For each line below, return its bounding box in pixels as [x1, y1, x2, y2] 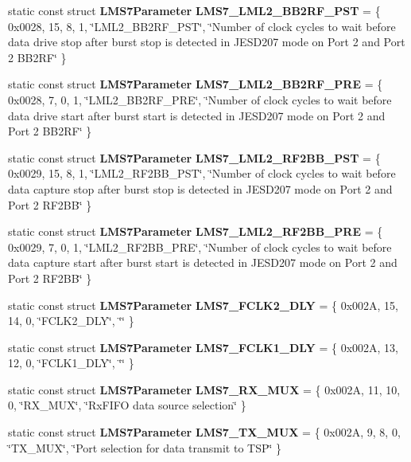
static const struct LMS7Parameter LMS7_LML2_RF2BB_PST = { [8, 149, 381, 166]
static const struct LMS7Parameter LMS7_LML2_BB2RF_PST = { [8, 2, 381, 18]
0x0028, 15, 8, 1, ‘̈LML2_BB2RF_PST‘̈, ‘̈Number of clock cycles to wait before [8, 18, 396, 34]
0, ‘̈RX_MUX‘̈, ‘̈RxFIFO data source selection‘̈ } [8, 397, 246, 413]
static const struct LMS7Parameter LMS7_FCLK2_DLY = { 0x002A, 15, [8, 296, 398, 313]
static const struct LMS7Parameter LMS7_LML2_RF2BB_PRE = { [8, 223, 383, 240]
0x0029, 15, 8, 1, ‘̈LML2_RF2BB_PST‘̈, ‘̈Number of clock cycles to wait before [8, 165, 396, 182]
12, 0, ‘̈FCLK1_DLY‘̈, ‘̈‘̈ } [8, 354, 134, 371]
